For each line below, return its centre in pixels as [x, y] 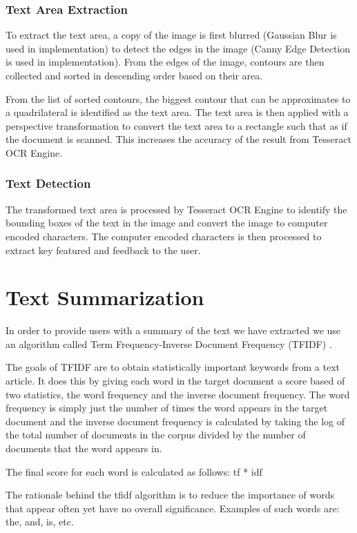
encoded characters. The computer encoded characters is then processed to [164, 236]
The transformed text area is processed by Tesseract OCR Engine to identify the [176, 209]
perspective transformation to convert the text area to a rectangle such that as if [176, 125]
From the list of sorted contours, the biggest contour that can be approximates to [178, 98]
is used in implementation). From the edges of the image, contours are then [165, 62]
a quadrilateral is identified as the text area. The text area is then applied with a [177, 112]
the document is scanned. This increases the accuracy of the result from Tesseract [178, 139]
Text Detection [48, 183]
